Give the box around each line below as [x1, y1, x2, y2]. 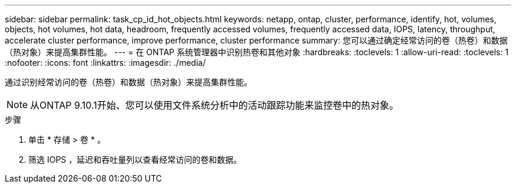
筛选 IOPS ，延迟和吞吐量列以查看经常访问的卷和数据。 [28, 155, 242, 164]
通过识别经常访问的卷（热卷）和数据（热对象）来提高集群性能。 [5, 77, 252, 87]
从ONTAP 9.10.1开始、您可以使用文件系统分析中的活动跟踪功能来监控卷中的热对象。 [30, 99, 399, 111]
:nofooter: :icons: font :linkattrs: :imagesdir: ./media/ [5, 58, 206, 68]
